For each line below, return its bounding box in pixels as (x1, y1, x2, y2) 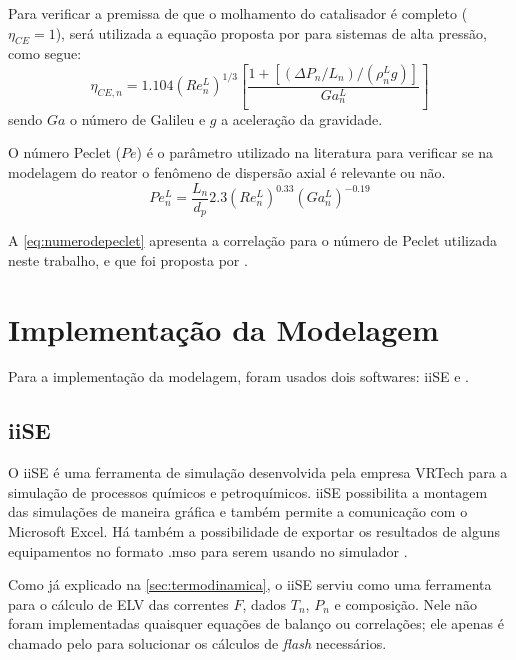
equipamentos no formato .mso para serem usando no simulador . (8, 540, 408, 561)
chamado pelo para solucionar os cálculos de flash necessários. (8, 633, 387, 654)
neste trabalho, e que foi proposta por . (8, 249, 248, 270)
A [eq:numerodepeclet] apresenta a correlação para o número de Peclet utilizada (8, 230, 497, 251)
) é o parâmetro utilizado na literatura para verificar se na (136, 142, 494, 163)
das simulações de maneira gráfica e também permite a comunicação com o (8, 501, 468, 522)
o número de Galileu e (70, 108, 206, 129)
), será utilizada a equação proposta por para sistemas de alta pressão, (55, 22, 487, 43)
